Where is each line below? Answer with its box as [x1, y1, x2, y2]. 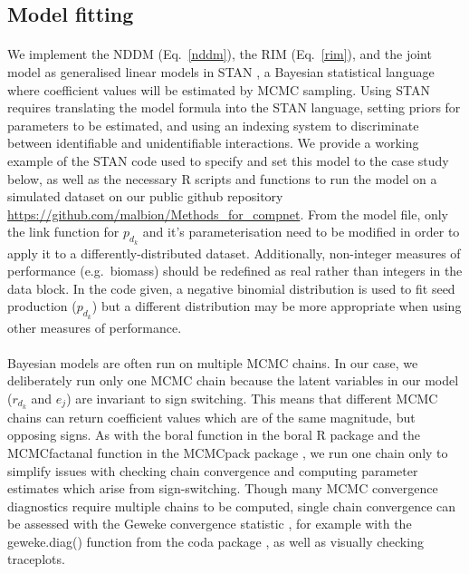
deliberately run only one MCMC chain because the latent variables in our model [7, 371, 459, 390]
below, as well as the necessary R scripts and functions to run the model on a [7, 169, 437, 188]
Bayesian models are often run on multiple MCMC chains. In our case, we [7, 353, 418, 372]
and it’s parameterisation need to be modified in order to [142, 222, 460, 241]
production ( [7, 297, 77, 316]
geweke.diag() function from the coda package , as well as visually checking [7, 531, 424, 550]
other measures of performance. [7, 317, 182, 336]
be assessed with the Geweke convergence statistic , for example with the [7, 514, 412, 533]
